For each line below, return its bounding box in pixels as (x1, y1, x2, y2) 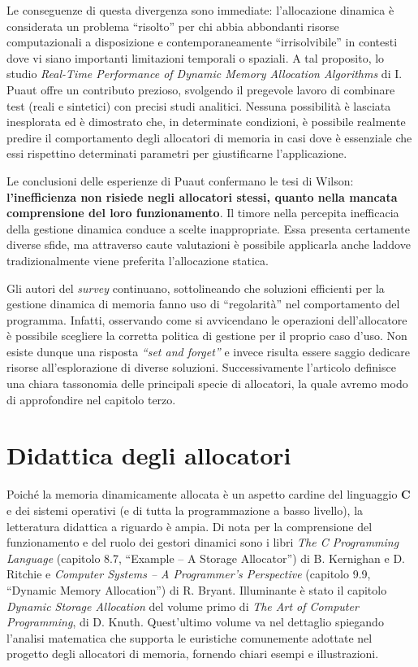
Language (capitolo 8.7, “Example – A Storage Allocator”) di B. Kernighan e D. (6, 549, 406, 566)
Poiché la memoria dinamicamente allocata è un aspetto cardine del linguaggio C (6, 486, 411, 503)
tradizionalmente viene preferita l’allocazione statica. (6, 251, 269, 268)
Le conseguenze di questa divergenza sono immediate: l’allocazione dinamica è (6, 2, 394, 18)
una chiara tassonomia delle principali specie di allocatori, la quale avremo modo (6, 375, 408, 392)
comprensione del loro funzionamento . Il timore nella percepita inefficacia (6, 204, 399, 221)
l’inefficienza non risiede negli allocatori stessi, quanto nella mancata (6, 188, 398, 205)
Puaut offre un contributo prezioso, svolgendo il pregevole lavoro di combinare (6, 81, 395, 98)
